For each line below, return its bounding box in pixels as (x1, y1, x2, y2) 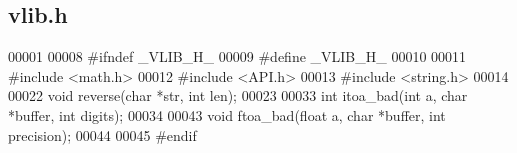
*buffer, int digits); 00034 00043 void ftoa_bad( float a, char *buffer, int (8, 104, 446, 125)
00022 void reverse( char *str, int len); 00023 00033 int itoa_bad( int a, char (8, 85, 468, 106)
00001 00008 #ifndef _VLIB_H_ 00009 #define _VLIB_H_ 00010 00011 (8, 46, 467, 67)
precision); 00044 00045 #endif (8, 124, 197, 145)
